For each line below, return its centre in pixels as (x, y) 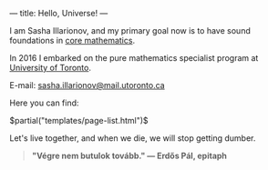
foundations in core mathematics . (72, 40)
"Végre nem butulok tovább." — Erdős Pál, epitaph (129, 155)
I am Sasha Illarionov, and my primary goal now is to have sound (130, 30)
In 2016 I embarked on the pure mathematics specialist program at (134, 58)
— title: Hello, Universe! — (59, 13)
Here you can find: (44, 103)
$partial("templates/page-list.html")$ (79, 120)
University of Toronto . (50, 68)
